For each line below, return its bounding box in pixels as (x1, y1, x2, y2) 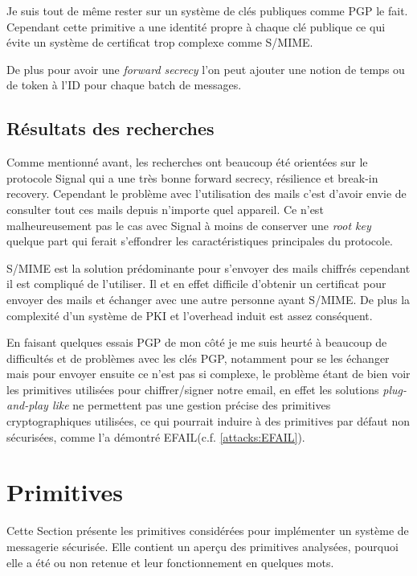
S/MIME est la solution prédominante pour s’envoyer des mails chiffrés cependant (6, 259, 411, 276)
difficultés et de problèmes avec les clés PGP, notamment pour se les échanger (6, 349, 390, 366)
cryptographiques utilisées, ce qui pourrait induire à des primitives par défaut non (6, 413, 410, 430)
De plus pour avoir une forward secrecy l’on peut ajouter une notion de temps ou (6, 60, 405, 77)
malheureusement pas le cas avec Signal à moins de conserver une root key (6, 216, 371, 233)
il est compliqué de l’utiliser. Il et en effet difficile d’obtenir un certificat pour (6, 275, 386, 292)
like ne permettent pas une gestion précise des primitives (51, 397, 331, 413)
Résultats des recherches (6, 116, 215, 141)
